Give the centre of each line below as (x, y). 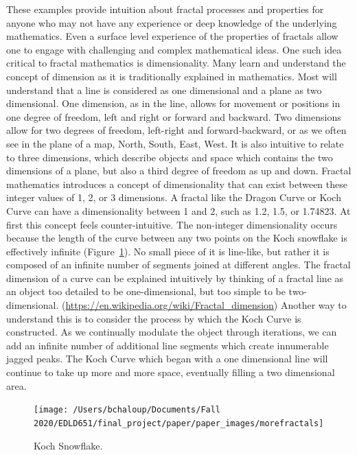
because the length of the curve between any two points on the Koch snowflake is (177, 238)
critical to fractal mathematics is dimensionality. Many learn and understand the (176, 63)
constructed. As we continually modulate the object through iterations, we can (172, 332)
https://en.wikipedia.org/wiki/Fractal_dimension (170, 305)
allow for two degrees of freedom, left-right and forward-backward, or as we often (176, 130)
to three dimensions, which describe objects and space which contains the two (170, 157)
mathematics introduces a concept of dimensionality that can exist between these (177, 184)
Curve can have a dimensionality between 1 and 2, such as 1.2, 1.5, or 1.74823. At (178, 210)
